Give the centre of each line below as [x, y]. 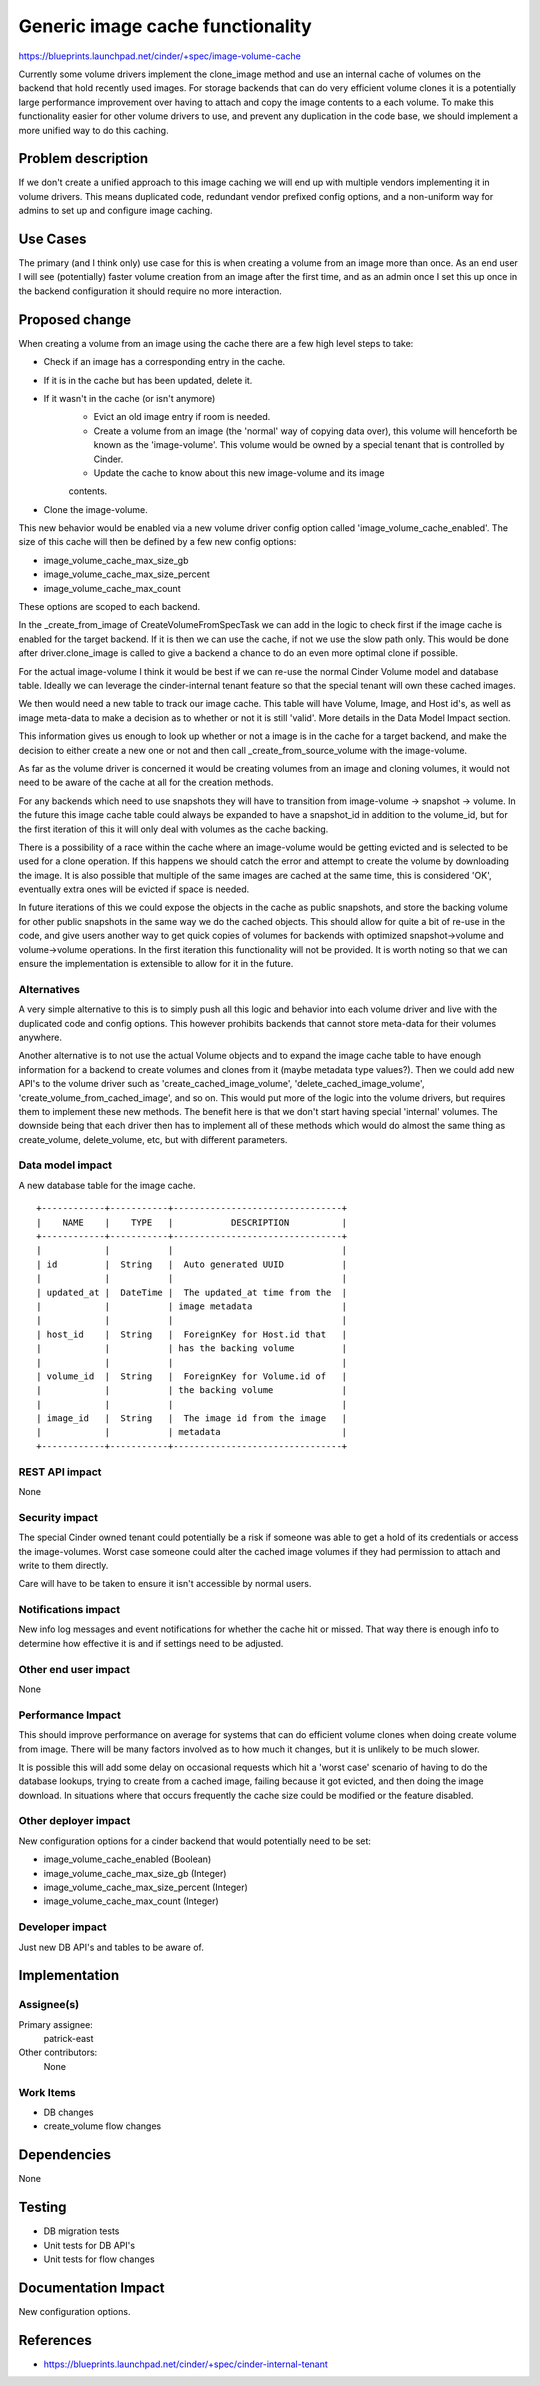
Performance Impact [70, 1715]
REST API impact [60, 1472]
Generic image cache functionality [165, 26]
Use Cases [52, 239]
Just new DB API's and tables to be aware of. [111, 1947]
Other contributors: [58, 2052]
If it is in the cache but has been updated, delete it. [148, 380]
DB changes [68, 2112]
